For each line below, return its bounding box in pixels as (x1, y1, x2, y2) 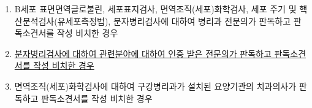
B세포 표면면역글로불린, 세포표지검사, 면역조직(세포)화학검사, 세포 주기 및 (14, 2, 297, 15)
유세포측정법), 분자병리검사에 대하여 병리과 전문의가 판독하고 (57, 14, 291, 27)
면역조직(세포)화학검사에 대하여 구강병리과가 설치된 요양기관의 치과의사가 (14, 79, 297, 92)
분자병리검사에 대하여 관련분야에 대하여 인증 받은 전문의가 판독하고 (14, 47, 272, 60)
